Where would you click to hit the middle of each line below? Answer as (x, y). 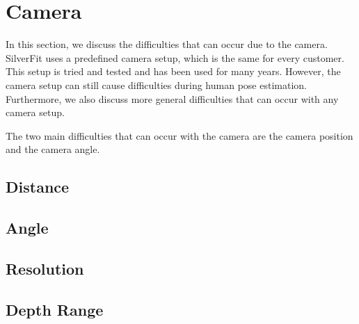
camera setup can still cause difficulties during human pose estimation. (156, 84)
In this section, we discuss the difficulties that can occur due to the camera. (167, 44)
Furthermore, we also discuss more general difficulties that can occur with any (172, 98)
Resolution (45, 268)
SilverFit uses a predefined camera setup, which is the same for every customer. (175, 57)
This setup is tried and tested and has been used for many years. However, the (173, 71)
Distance (38, 187)
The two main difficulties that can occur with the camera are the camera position (179, 135)
